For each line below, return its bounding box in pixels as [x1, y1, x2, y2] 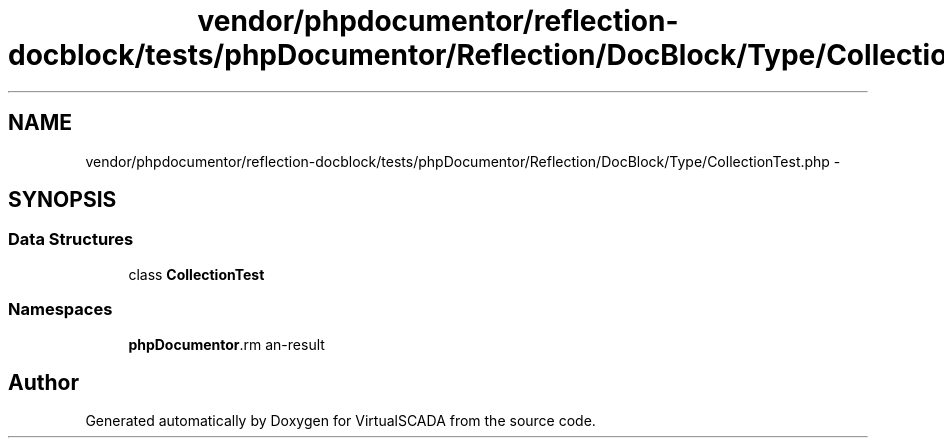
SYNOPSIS [8, 187, 117, 213]
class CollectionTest [128, 265, 265, 283]
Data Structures [8, 229, 134, 250]
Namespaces [8, 299, 113, 320]
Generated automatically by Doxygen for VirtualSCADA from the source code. [85, 412, 596, 430]
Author [8, 369, 79, 395]
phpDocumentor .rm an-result [128, 335, 325, 353]
